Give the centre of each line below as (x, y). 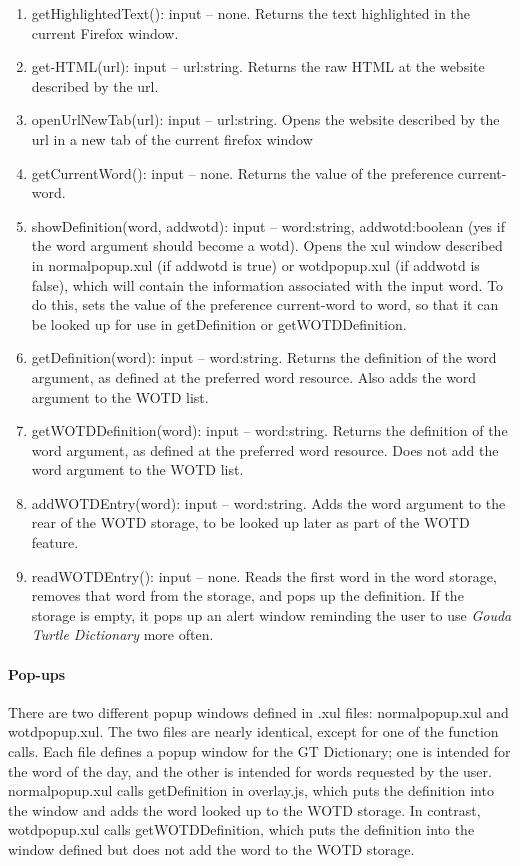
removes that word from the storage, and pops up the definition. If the (247, 595)
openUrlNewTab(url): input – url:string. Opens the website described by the (265, 119)
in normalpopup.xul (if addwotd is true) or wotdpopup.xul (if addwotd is (255, 264)
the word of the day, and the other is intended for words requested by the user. (250, 770)
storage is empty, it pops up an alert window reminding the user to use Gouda (271, 614)
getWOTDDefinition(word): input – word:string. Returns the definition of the (269, 430)
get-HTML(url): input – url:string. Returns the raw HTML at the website (258, 66)
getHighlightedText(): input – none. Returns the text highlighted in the (251, 13)
